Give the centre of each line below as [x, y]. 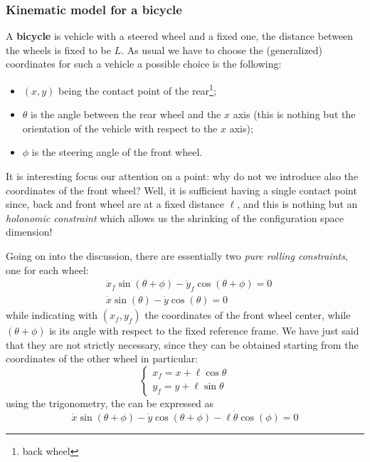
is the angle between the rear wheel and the [126, 114]
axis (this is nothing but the [294, 114]
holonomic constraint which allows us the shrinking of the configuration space [175, 217]
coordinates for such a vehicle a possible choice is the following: [144, 64]
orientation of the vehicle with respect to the [120, 128]
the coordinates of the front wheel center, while [248, 315]
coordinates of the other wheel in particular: [102, 358]
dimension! [29, 232]
